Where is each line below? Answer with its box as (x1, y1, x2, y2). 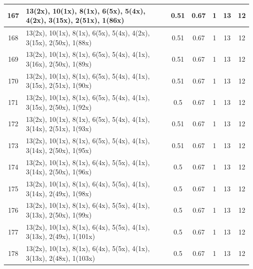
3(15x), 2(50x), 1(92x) (26, 101, 92, 112)
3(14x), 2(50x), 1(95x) (26, 145, 92, 155)
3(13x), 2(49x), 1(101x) (26, 231, 95, 241)
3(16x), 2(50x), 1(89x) (26, 58, 92, 68)
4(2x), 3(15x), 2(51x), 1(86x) (26, 15, 125, 25)
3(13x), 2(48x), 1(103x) (26, 252, 95, 263)
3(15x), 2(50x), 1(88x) (26, 37, 92, 47)
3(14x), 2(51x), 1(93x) (26, 123, 92, 134)
